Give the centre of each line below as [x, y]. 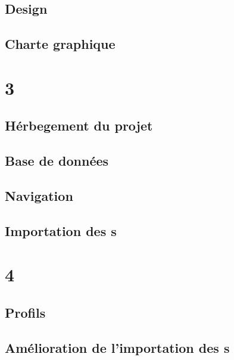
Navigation [39, 195]
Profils [25, 312]
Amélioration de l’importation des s [117, 347]
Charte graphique [60, 44]
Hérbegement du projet [79, 125]
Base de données [57, 161]
